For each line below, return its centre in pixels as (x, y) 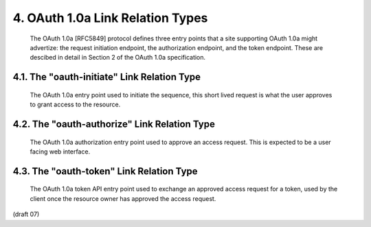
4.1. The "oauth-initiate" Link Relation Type (107, 77)
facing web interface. (60, 152)
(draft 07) (26, 214)
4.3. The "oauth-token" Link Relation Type (105, 171)
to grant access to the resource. (75, 105)
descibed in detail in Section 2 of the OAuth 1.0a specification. (118, 58)
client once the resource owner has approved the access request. (123, 198)
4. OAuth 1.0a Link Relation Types (110, 18)
